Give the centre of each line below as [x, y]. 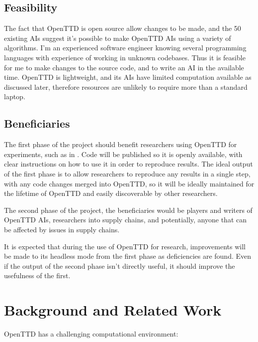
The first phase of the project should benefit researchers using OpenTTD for [121, 144]
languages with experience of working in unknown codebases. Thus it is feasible [125, 57]
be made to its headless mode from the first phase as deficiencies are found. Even [128, 256]
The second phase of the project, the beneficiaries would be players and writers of [128, 210]
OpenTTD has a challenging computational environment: [91, 334]
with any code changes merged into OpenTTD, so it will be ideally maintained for [129, 183]
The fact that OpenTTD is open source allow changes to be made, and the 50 [123, 28]
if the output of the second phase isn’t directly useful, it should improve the [120, 265]
